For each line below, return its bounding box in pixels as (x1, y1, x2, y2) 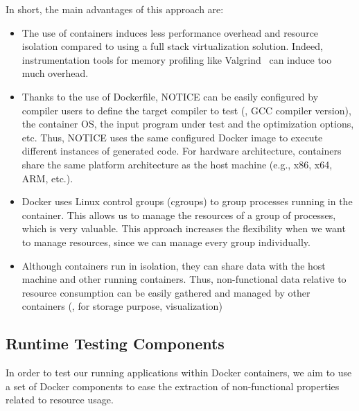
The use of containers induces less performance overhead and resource (21, 25, 319, 40)
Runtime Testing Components (6, 333, 225, 354)
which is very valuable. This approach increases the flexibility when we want (21, 221, 346, 236)
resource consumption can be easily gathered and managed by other (21, 285, 310, 299)
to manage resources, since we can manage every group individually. (21, 234, 310, 249)
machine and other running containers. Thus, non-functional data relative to (21, 272, 347, 286)
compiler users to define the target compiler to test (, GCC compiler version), (21, 103, 351, 117)
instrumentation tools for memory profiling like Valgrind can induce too (21, 52, 332, 67)
